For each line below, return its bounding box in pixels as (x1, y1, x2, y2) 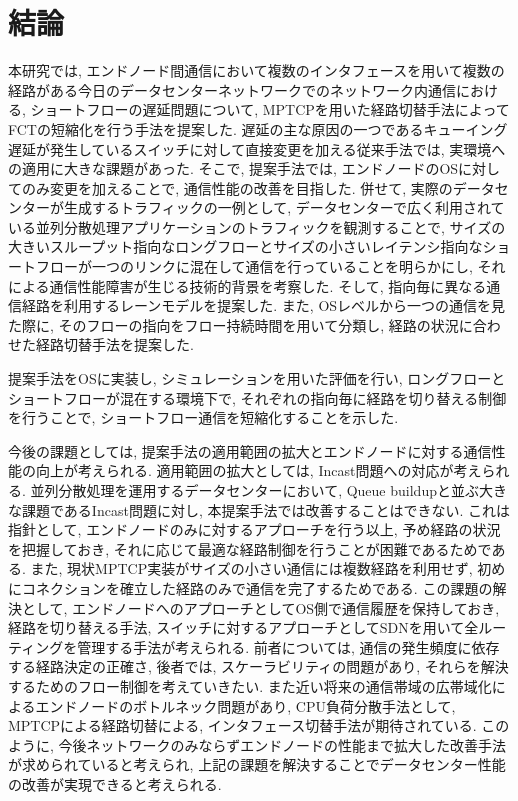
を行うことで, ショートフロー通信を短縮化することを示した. (8, 407, 399, 428)
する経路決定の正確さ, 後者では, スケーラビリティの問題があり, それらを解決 (8, 656, 509, 677)
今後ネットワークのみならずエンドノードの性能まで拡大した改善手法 (58, 734, 506, 755)
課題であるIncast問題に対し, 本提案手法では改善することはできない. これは (21, 499, 510, 520)
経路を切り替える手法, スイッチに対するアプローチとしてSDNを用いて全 (8, 617, 479, 638)
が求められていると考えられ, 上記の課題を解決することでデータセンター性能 (8, 754, 506, 775)
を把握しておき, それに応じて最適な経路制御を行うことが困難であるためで (8, 538, 492, 559)
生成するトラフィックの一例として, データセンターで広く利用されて (63, 197, 505, 218)
